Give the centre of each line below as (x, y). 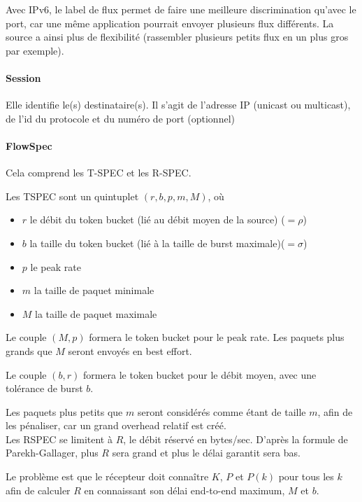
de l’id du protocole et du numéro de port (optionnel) (120, 118)
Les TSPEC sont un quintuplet (72, 196)
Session (23, 77)
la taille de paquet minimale (94, 290)
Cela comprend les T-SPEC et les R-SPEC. (99, 173)
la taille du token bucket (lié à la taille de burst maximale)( (157, 243)
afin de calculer (38, 490)
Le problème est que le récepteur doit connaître (107, 476)
